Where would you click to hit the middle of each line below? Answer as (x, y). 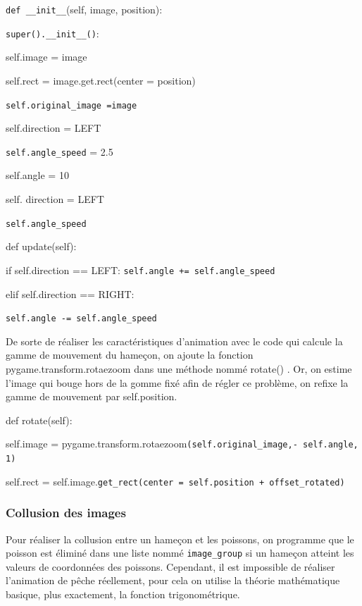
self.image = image (46, 57)
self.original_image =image (71, 105)
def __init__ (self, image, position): (84, 9)
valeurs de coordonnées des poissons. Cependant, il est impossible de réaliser (170, 566)
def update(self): (41, 246)
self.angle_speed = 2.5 (60, 151)
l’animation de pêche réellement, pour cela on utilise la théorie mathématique (173, 580)
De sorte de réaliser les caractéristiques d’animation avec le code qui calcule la (174, 341)
